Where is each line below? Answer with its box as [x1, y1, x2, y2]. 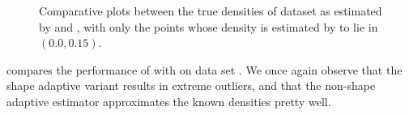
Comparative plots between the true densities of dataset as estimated [39, 2, 382, 19]
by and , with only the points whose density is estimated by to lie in [39, 18, 378, 35]
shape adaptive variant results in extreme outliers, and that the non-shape [6, 77, 376, 94]
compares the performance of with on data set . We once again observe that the [6, 61, 403, 78]
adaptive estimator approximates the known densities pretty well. [6, 92, 331, 109]
